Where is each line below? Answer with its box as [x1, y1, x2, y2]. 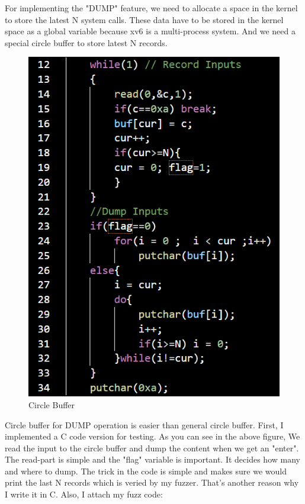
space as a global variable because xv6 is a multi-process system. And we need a [5, 25, 296, 37]
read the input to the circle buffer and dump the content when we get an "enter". [5, 441, 299, 454]
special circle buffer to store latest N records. [5, 36, 168, 49]
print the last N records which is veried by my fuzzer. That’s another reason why [5, 476, 299, 489]
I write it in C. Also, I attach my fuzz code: [5, 488, 163, 500]
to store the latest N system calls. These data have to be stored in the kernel [5, 13, 284, 25]
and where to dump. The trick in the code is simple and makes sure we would [5, 464, 287, 477]
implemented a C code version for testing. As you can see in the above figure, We [5, 430, 300, 442]
